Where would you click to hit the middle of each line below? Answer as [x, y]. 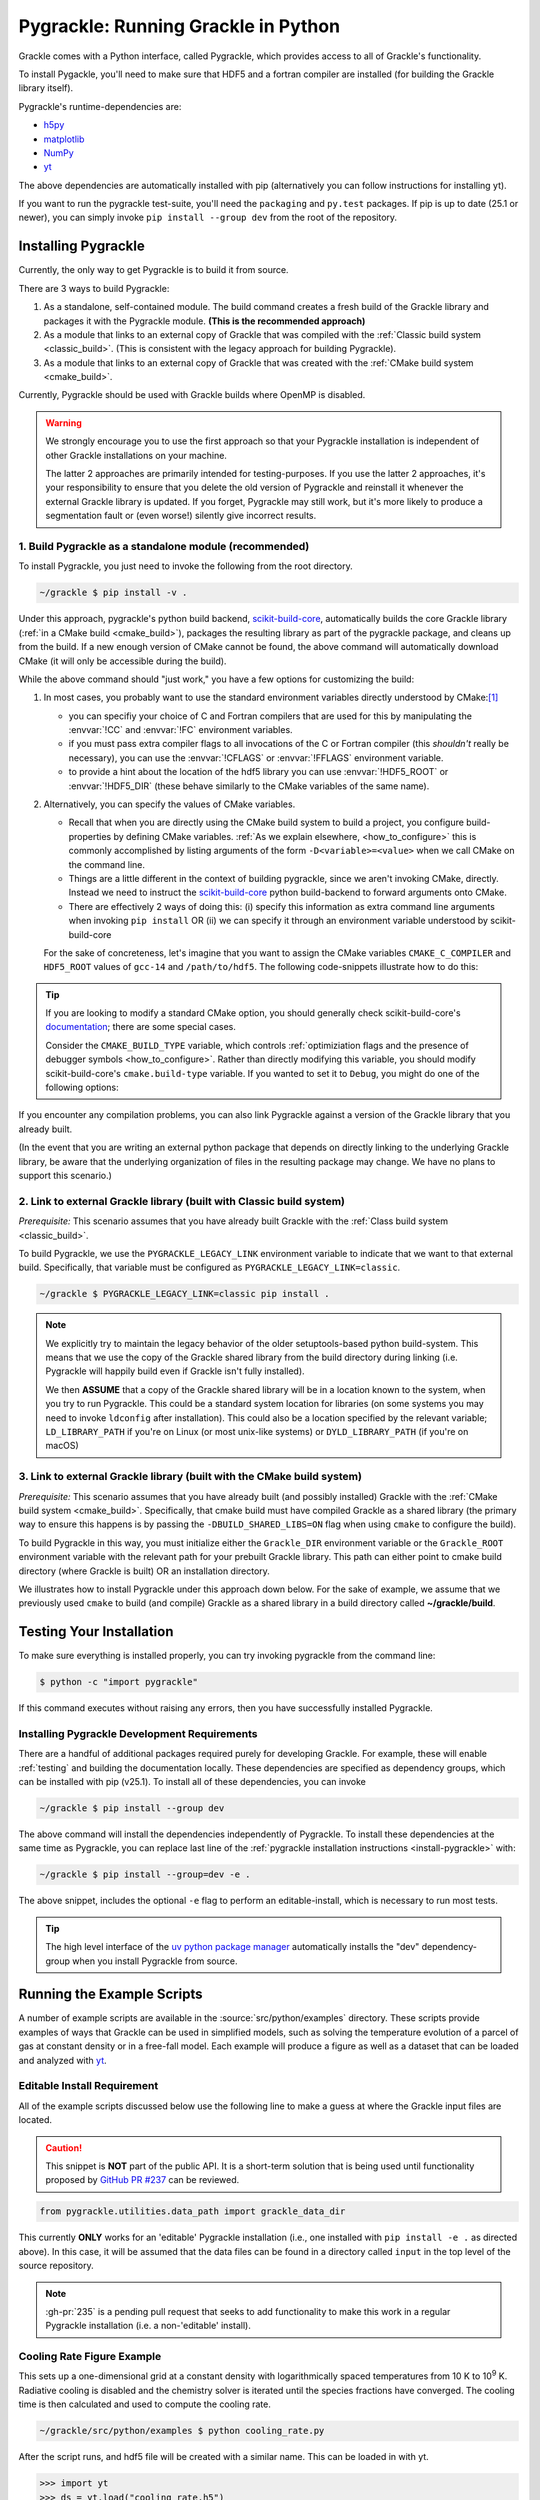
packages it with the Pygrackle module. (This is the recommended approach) [204, 321]
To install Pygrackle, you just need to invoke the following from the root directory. [186, 566]
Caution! [64, 2147]
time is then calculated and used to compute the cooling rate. [145, 2404]
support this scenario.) [65, 1175]
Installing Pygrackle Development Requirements [138, 1733]
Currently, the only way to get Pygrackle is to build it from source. [153, 270]
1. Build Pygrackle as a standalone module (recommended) [164, 546]
